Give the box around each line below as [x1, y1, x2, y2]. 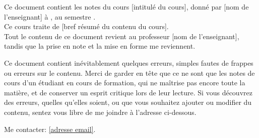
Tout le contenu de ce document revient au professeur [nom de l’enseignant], [4, 31, 239, 41]
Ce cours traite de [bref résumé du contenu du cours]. [4, 21, 169, 32]
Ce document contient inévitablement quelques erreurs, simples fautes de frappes [4, 57, 253, 68]
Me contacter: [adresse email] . [4, 123, 96, 134]
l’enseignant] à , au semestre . [4, 11, 96, 22]
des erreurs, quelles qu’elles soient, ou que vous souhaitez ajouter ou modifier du [4, 97, 252, 107]
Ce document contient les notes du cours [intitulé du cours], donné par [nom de [4, 2, 249, 12]
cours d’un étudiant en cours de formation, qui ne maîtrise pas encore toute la [4, 77, 245, 88]
